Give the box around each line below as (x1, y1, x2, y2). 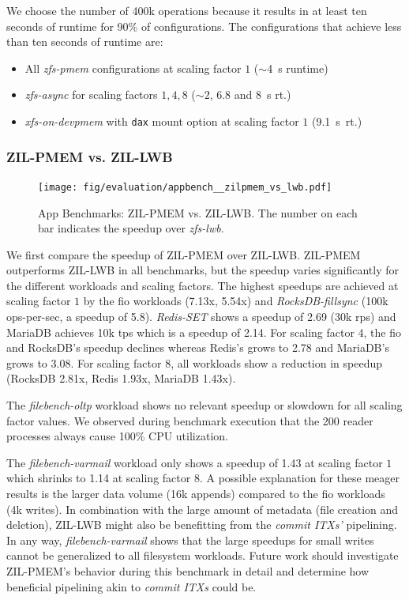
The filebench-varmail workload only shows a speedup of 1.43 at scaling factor (6, 454, 383, 470)
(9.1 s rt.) (311, 112, 362, 129)
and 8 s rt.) (234, 86, 291, 103)
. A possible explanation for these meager (199, 470, 400, 486)
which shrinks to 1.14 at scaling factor (6, 470, 191, 486)
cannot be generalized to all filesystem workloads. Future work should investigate (6, 547, 399, 564)
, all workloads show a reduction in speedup (171, 354, 382, 371)
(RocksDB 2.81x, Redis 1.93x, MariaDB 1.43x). (6, 370, 236, 387)
